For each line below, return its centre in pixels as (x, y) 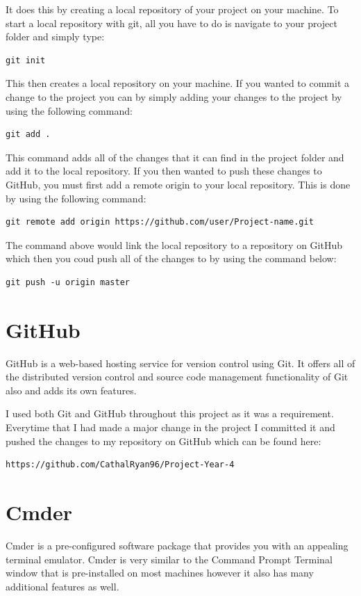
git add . (28, 135)
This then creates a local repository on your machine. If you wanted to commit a (178, 83)
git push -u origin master (68, 282)
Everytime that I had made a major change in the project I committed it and (170, 427)
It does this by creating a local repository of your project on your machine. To (172, 9)
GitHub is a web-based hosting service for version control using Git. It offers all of (180, 363)
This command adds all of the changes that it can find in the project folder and (175, 157)
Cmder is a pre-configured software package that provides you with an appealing (177, 545)
